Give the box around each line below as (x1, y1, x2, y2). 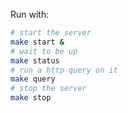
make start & (10, 37, 65, 47)
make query (10, 74, 56, 84)
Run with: (10, 9, 50, 20)
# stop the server (10, 84, 87, 94)
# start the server (10, 28, 92, 38)
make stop (10, 93, 52, 103)
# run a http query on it (10, 65, 118, 75)
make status (10, 55, 60, 66)
